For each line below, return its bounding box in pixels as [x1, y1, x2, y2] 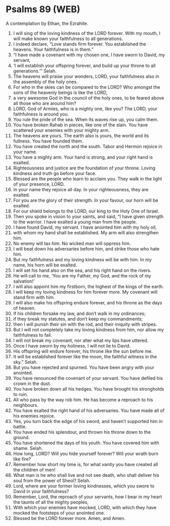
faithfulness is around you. [13, 111, 69, 117]
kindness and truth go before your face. [13, 170, 96, 176]
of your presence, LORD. [13, 181, 65, 187]
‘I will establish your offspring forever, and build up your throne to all [13, 62, 156, 68]
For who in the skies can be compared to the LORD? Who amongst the [13, 84, 160, 90]
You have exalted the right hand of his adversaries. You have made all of [13, 407, 164, 413]
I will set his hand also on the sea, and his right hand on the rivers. [13, 267, 152, 273]
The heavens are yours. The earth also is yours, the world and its [13, 132, 149, 138]
